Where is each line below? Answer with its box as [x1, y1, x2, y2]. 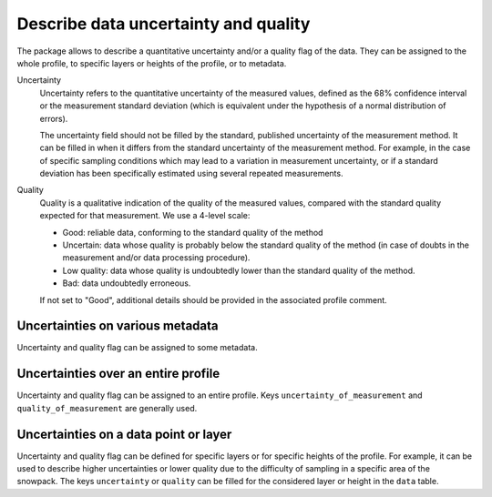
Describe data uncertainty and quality [16, 14, 311, 34]
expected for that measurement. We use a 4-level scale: [39, 210, 251, 221]
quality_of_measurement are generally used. [16, 402, 198, 413]
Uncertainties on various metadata [16, 319, 219, 334]
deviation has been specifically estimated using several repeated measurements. [39, 168, 343, 179]
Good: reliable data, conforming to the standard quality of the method [62, 227, 323, 238]
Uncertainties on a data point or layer [16, 426, 232, 441]
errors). [39, 113, 68, 124]
